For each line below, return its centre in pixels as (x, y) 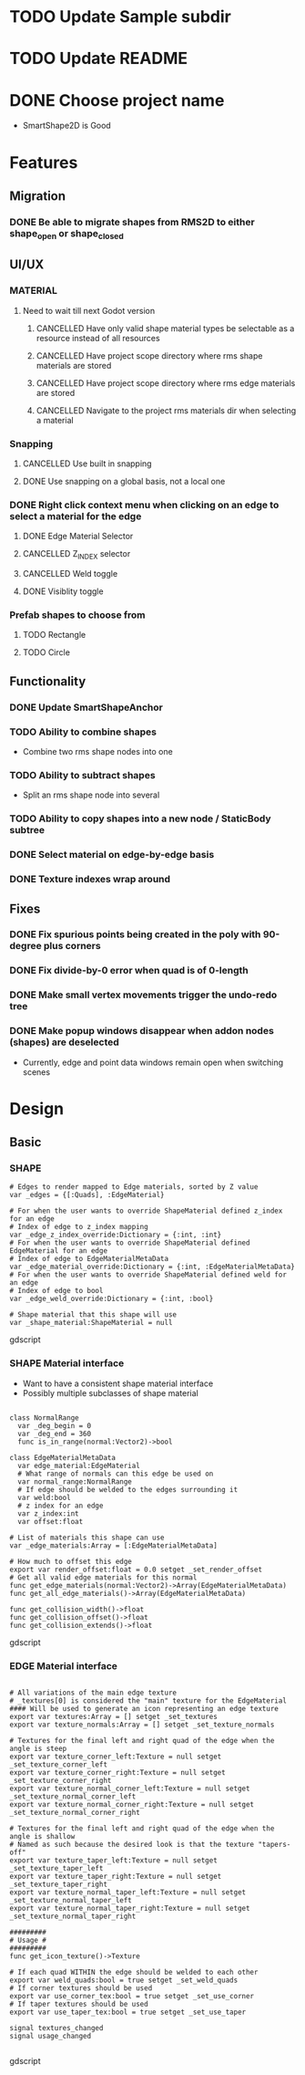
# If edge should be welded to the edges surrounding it (128, 1489)
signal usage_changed (51, 2037)
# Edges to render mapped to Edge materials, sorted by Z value (134, 1187)
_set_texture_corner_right (61, 1781)
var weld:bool (44, 1497)
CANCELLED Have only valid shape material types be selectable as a (165, 328)
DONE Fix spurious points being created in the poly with (135, 934)
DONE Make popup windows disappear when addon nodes (142, 1031)
